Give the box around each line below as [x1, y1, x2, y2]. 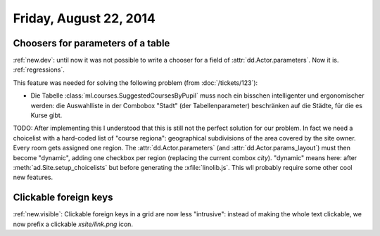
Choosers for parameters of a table [13, 37, 170, 49]
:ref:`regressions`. [13, 65, 65, 74]
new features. [13, 173, 53, 182]
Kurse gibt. [30, 111, 63, 119]
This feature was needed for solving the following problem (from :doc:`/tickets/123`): [13, 78, 258, 87]
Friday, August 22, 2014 [13, 11, 156, 26]
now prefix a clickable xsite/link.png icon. [13, 220, 134, 228]
